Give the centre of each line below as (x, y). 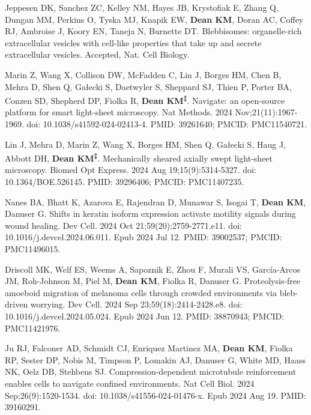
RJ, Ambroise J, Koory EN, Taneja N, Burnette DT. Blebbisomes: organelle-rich (153, 31)
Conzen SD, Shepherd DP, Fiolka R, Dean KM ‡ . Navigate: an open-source (145, 99)
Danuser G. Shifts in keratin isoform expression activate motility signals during (150, 214)
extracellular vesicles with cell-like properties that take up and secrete (133, 42)
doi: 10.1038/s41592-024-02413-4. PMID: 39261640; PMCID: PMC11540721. (167, 124)
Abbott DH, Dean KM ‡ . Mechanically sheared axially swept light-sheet (139, 157)
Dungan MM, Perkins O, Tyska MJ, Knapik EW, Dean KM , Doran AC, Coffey (154, 19)
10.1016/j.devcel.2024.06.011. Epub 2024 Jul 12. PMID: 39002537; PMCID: (143, 237)
